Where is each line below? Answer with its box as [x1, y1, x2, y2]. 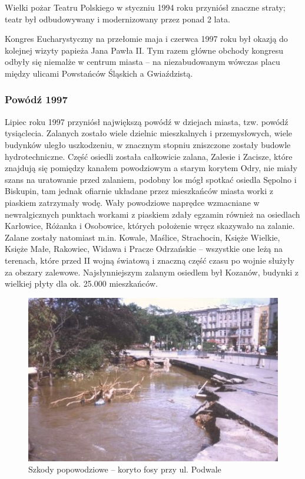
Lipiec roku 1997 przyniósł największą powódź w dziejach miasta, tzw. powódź [5, 115, 289, 127]
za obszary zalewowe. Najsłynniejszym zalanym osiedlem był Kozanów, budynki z [5, 265, 299, 278]
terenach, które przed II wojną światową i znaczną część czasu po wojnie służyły [5, 254, 294, 266]
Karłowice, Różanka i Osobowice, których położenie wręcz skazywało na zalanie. [5, 219, 295, 232]
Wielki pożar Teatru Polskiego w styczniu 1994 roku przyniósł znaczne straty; [5, 1, 286, 13]
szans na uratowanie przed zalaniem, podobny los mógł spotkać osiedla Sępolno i [5, 173, 297, 185]
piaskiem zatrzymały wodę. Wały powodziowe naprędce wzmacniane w [5, 196, 260, 208]
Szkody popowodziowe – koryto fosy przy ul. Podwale [28, 463, 221, 475]
